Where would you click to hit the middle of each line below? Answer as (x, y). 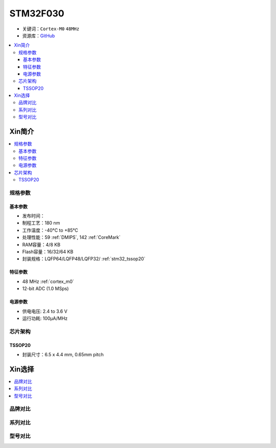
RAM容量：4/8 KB (41, 245)
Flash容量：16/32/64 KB (48, 252)
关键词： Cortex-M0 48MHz (51, 29)
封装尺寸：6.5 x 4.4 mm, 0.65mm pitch (63, 354)
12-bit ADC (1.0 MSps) (45, 289)
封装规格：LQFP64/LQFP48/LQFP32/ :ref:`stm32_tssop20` (84, 259)
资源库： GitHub (39, 35)
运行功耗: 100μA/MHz (45, 318)
